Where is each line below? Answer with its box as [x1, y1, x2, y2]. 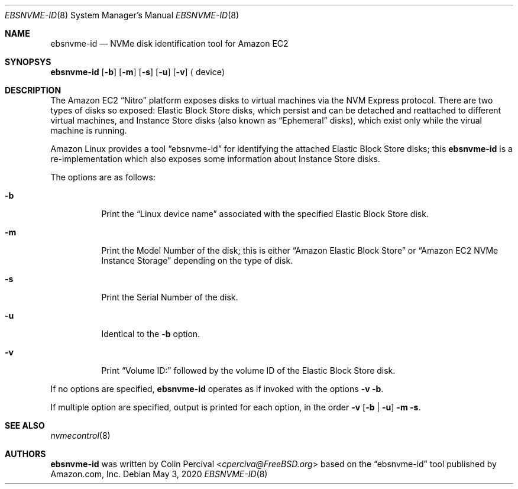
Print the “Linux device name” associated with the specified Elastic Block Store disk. [101, 209, 429, 219]
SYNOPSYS [5, 57, 51, 67]
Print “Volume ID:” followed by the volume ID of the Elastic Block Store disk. [101, 365, 396, 375]
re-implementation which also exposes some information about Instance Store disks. [50, 154, 380, 164]
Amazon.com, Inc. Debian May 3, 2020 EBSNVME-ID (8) [50, 469, 268, 479]
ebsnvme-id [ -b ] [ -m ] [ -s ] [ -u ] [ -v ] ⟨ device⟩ [50, 67, 225, 77]
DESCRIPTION [5, 85, 61, 95]
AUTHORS [5, 449, 46, 459]
